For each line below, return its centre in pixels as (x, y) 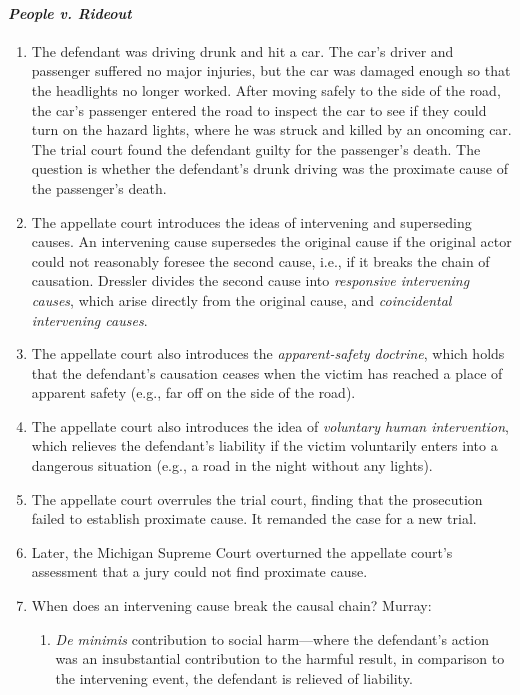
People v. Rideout (70, 12)
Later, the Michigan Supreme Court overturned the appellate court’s (242, 551)
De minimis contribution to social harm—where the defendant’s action (272, 638)
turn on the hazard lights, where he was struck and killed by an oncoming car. (271, 129)
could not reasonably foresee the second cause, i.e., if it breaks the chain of (260, 260)
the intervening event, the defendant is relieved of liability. (234, 677)
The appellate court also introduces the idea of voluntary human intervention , (270, 425)
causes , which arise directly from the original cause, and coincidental (241, 299)
